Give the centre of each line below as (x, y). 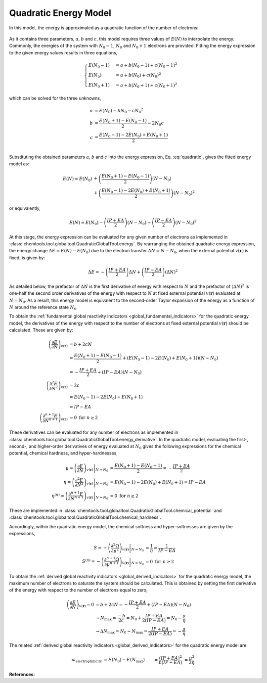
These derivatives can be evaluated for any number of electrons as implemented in (94, 432)
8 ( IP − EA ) (170, 662)
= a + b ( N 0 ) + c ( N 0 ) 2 (138, 75)
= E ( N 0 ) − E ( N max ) (124, 660)
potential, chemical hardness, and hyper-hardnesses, (64, 453)
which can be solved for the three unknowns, (55, 98)
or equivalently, (25, 208)
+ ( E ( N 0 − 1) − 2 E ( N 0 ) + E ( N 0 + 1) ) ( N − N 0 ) (170, 359)
